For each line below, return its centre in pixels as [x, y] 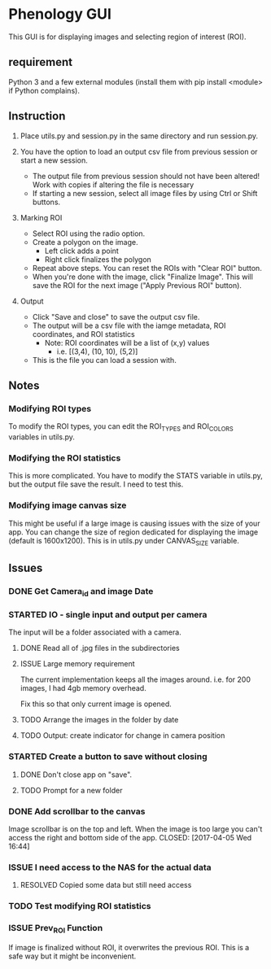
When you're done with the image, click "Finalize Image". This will [143, 277]
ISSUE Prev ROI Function [56, 929]
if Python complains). [44, 90]
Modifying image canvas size [68, 505]
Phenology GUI [60, 14]
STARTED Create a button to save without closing [108, 757]
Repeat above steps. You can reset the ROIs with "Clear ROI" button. [147, 268]
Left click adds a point [82, 251]
